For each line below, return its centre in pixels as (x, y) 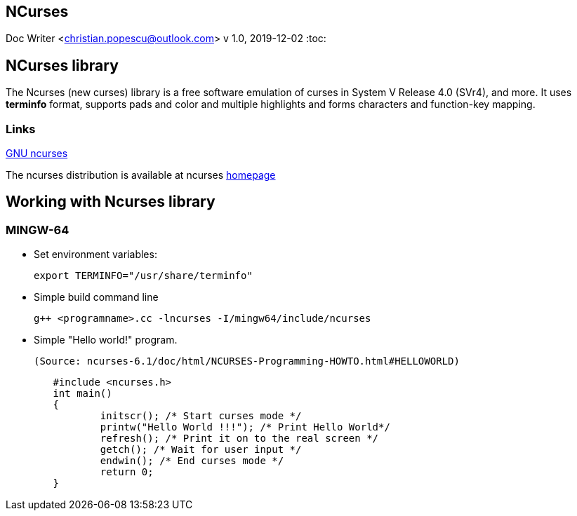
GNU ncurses (37, 154)
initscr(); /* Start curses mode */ (201, 416)
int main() (82, 394)
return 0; (127, 472)
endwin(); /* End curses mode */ (192, 461)
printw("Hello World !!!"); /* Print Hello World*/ (245, 427)
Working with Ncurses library (111, 202)
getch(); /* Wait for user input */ (201, 450)
